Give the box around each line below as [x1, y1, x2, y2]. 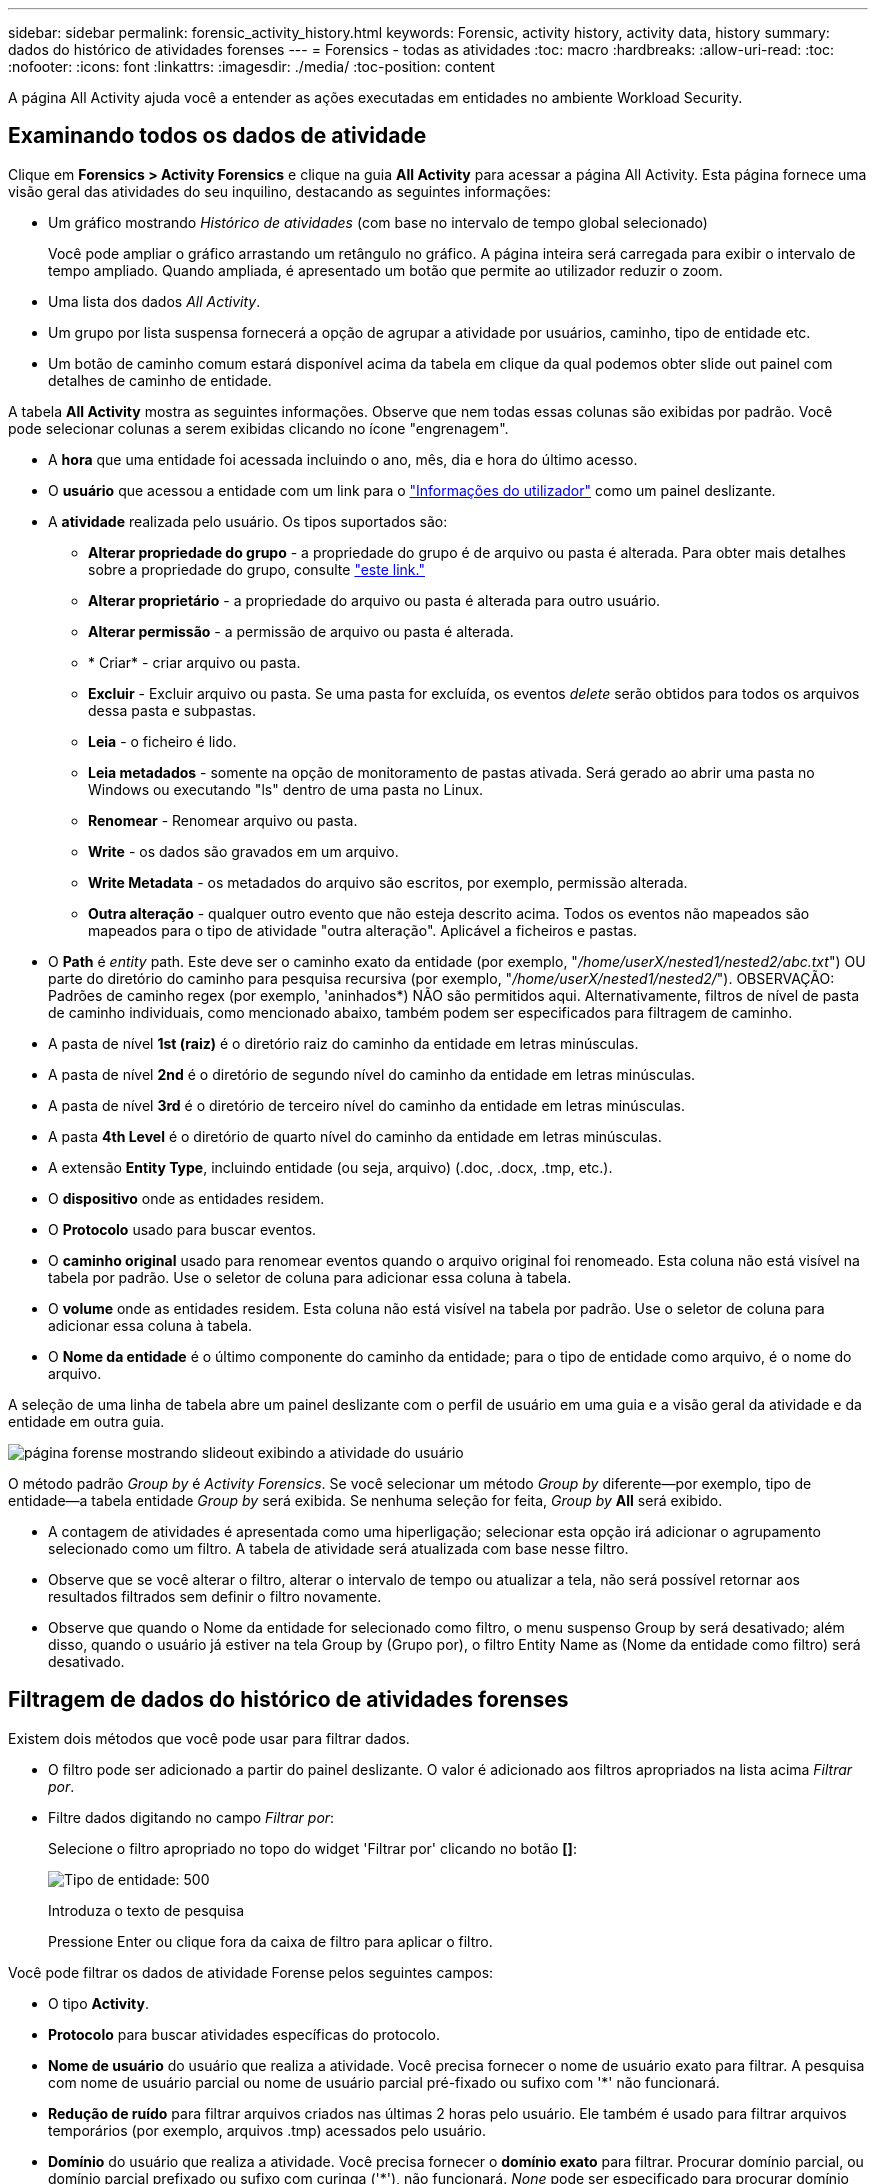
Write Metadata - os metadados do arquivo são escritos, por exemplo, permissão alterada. [88, 873, 688, 891]
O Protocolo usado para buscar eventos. [48, 1220, 317, 1238]
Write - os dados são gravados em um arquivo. [88, 842, 399, 860]
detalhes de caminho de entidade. [48, 371, 272, 389]
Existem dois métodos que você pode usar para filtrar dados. [8, 1729, 410, 1747]
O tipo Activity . [48, 1994, 149, 2012]
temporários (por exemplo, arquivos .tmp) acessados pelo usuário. [48, 2121, 486, 2139]
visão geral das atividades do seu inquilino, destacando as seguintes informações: [8, 182, 551, 200]
